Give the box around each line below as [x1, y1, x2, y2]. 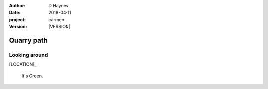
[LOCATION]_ [9, 61, 37, 67]
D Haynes [48, 3, 68, 8]
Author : [9, 3, 26, 8]
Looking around [9, 51, 48, 58]
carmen [48, 16, 65, 22]
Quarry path [9, 36, 48, 44]
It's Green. [21, 73, 43, 79]
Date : [9, 10, 21, 16]
